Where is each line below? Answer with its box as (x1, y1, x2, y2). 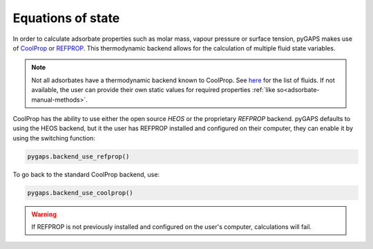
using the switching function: (12, 133, 96, 142)
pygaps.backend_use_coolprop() (27, 189, 134, 196)
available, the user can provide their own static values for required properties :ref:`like (31, 86, 276, 94)
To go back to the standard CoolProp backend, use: (12, 170, 160, 178)
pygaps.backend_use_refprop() (27, 152, 130, 160)
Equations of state (12, 10, 120, 26)
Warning (31, 210, 57, 218)
